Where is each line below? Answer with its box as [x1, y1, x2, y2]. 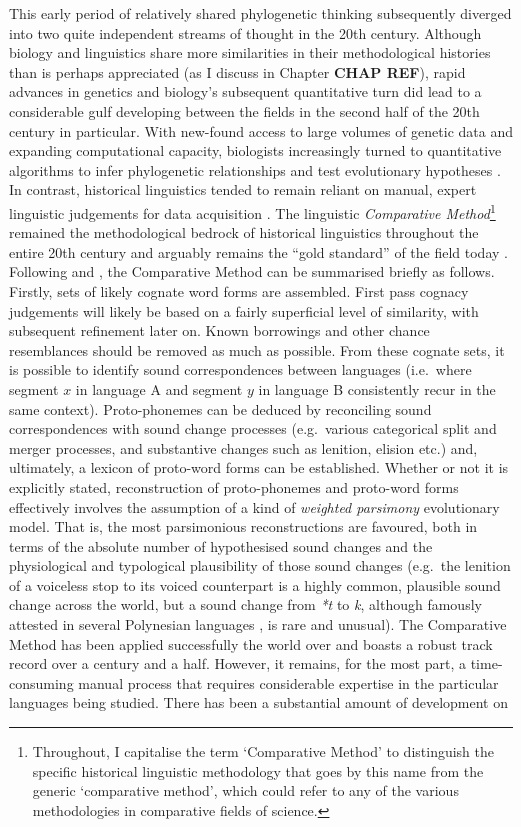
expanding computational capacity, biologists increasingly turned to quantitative [9, 140, 502, 161]
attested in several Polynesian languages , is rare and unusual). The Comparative [9, 614, 507, 635]
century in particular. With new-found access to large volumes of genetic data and [9, 120, 513, 141]
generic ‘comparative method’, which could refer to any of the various [32, 780, 459, 801]
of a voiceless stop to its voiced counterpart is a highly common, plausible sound [9, 574, 501, 595]
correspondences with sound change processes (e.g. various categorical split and [9, 418, 497, 439]
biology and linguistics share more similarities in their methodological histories [9, 42, 491, 63]
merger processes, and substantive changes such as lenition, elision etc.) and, [9, 437, 478, 458]
